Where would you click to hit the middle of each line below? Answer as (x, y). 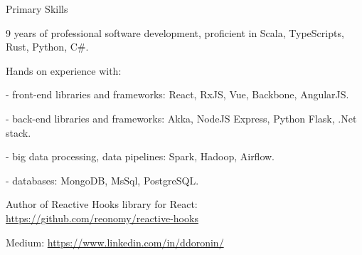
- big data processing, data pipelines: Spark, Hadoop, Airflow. (140, 156)
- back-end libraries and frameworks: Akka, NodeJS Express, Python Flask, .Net (181, 118)
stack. (18, 132)
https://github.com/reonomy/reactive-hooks (102, 218)
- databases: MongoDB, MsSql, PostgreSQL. (102, 180)
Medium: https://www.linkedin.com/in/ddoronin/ (115, 242)
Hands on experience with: (64, 70)
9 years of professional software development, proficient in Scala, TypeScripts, (175, 32)
